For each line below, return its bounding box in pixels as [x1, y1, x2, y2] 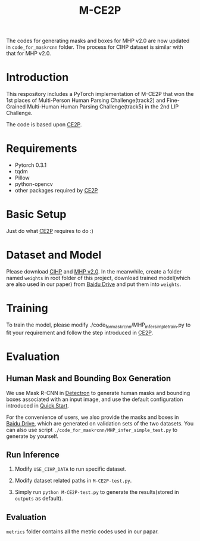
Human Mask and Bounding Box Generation [6, 374, 171, 384]
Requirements [6, 142, 77, 156]
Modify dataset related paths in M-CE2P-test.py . [14, 477, 132, 484]
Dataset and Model [6, 248, 102, 262]
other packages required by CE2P [14, 187, 98, 194]
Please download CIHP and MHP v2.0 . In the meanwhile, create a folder [6, 268, 182, 275]
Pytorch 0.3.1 [14, 161, 46, 169]
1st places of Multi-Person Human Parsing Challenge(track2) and [6, 97, 165, 104]
